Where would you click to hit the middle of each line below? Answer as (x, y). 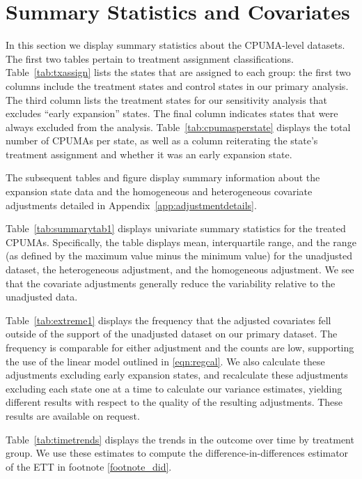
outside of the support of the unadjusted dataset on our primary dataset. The (172, 334)
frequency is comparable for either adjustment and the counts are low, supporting (180, 347)
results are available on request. (73, 415)
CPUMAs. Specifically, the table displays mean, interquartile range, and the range (181, 242)
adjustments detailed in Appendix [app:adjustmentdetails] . (131, 205)
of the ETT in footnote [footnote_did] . (89, 466)
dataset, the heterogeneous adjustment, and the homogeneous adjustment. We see (180, 269)
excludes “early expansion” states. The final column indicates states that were (172, 113)
